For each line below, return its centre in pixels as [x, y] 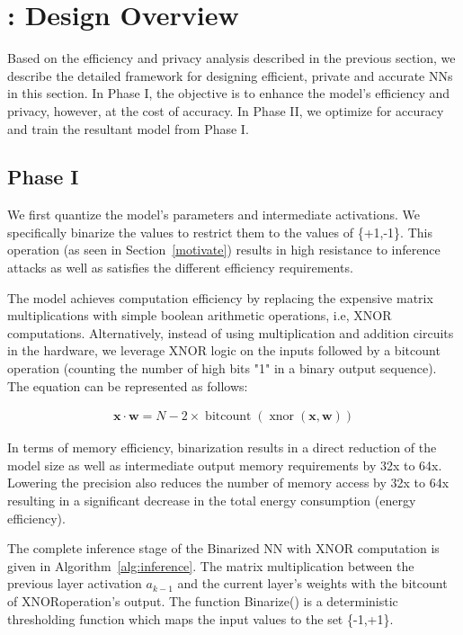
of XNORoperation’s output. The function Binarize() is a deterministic [203, 601]
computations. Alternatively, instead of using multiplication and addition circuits [231, 332]
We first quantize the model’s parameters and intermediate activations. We [214, 215]
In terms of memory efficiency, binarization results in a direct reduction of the [222, 447]
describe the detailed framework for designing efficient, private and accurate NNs [230, 75]
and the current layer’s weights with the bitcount [312, 583]
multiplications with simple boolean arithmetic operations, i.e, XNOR [200, 315]
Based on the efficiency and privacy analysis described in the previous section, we [231, 58]
